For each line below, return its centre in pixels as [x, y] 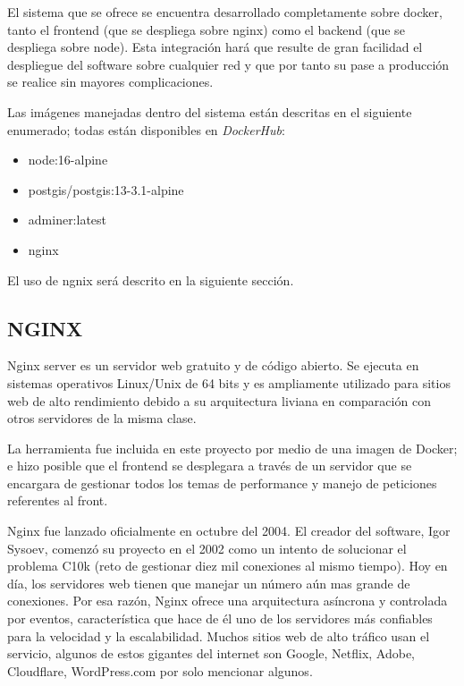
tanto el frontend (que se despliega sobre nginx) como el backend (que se [206, 29]
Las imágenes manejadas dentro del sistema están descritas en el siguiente [210, 111]
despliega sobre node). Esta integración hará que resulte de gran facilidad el [215, 47]
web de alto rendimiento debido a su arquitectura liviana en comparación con [219, 400]
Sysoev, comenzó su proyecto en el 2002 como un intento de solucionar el [207, 548]
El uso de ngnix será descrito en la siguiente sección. [151, 279]
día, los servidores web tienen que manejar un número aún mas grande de [209, 583]
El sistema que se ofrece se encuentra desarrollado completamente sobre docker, [225, 12]
